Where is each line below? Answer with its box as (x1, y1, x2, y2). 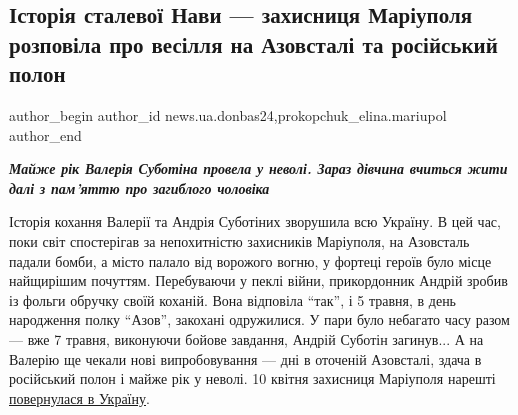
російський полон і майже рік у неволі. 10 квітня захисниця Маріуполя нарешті (9, 368, 496, 389)
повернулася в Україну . (9, 387, 150, 408)
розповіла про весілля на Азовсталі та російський (9, 28, 498, 59)
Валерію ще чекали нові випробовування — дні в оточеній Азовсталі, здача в (9, 348, 482, 369)
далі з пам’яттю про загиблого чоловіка (9, 177, 270, 198)
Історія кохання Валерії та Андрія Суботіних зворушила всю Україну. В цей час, (9, 211, 501, 232)
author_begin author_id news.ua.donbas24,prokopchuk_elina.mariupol (9, 104, 447, 125)
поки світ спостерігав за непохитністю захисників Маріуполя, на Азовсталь (9, 230, 470, 251)
